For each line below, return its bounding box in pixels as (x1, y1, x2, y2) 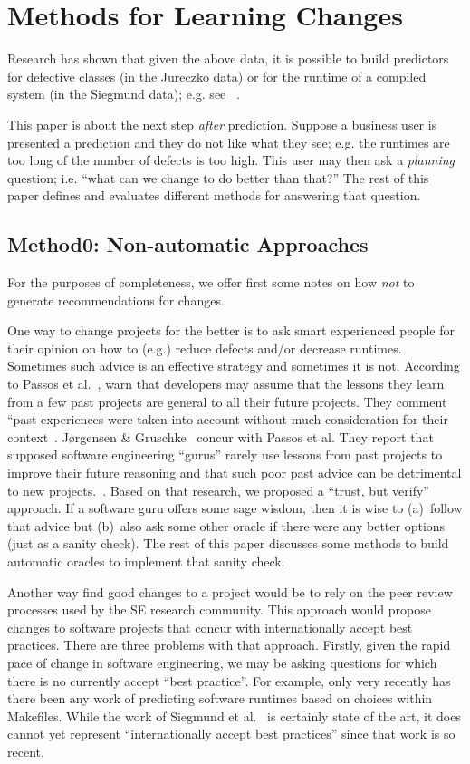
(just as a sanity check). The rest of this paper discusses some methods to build (7, 534, 449, 553)
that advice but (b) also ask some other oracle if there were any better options (7, 516, 446, 535)
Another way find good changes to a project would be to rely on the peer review (7, 582, 453, 601)
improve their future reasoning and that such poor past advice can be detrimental (7, 463, 462, 482)
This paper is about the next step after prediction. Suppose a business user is (7, 114, 437, 133)
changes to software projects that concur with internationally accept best (7, 617, 413, 636)
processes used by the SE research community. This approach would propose (7, 600, 431, 619)
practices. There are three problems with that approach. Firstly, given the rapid (7, 635, 451, 654)
